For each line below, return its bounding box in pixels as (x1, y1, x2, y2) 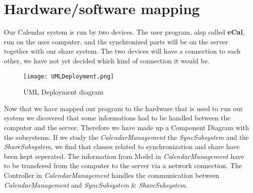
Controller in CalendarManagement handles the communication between (4, 170, 219, 180)
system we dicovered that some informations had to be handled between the (4, 113, 231, 123)
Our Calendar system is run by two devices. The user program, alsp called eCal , (4, 27, 245, 37)
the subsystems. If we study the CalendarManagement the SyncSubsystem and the (4, 132, 249, 142)
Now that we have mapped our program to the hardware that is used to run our (4, 103, 243, 113)
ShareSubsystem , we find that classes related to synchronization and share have (4, 141, 240, 152)
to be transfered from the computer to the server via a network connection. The (4, 160, 242, 171)
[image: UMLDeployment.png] (23, 73, 114, 80)
